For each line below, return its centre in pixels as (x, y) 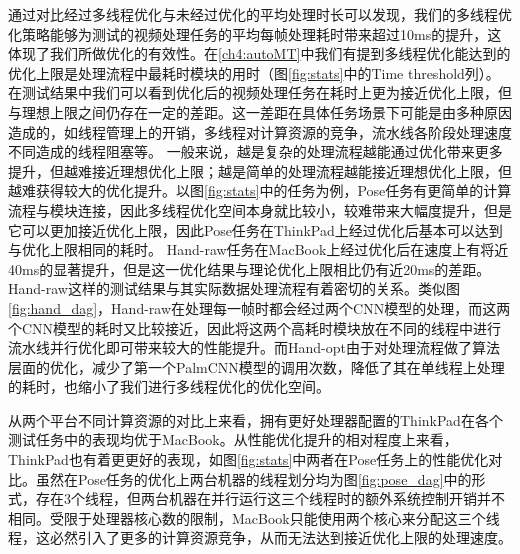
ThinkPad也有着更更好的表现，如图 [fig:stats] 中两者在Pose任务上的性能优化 (248, 459)
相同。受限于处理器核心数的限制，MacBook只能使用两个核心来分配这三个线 (254, 517)
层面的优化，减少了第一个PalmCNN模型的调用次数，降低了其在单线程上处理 (256, 366)
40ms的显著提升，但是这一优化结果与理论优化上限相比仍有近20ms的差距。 (249, 268)
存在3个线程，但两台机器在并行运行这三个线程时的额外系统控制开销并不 (270, 498)
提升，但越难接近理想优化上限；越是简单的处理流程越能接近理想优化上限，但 (260, 170)
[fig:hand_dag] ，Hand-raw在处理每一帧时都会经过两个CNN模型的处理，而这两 (259, 307)
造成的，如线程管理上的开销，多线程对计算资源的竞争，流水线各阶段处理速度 (260, 131)
